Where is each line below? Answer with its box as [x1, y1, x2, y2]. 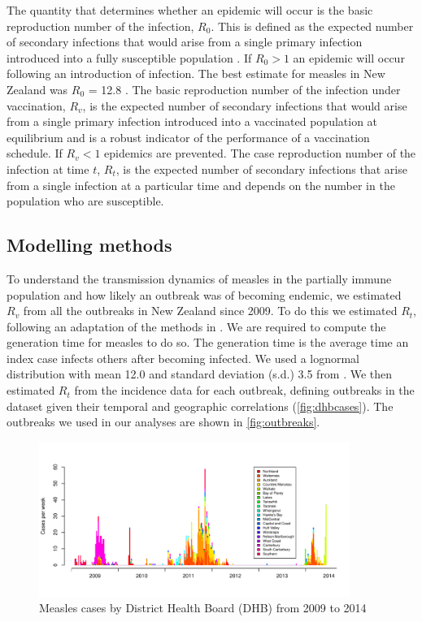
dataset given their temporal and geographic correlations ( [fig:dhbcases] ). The [7, 397, 394, 414]
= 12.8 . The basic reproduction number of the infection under [88, 80, 401, 97]
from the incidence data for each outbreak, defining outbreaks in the [74, 382, 415, 399]
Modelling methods [7, 232, 172, 257]
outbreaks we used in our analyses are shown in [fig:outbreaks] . [7, 413, 320, 430]
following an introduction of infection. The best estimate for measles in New [7, 65, 385, 82]
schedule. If [7, 145, 63, 162]
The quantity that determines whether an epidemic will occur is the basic [7, 2, 373, 18]
